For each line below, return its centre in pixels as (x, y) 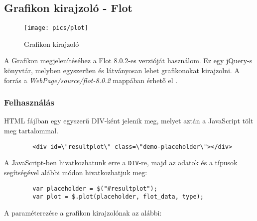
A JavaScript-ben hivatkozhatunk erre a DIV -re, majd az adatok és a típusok (121, 163)
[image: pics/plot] (56, 28)
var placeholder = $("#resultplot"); (95, 188)
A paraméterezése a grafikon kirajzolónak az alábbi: (83, 212)
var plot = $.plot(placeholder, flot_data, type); (118, 197)
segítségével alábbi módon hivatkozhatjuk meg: (76, 172)
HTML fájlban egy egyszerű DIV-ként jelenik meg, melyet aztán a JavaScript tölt (129, 121)
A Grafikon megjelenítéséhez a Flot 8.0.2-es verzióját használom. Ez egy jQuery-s (128, 60)
